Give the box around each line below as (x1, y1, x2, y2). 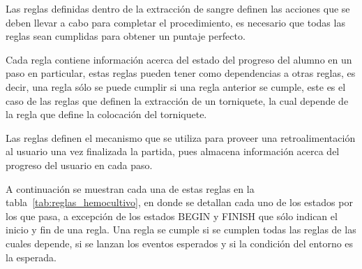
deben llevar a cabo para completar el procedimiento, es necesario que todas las (6, 15, 345, 29)
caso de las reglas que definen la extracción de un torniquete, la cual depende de (6, 93, 349, 108)
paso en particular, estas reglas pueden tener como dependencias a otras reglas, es (6, 66, 356, 80)
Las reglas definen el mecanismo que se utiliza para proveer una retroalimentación (6, 130, 356, 145)
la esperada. (6, 249, 56, 264)
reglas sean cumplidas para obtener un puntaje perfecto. (6, 29, 246, 43)
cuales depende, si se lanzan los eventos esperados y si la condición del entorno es (6, 235, 354, 250)
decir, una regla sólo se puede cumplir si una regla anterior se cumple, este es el (6, 79, 346, 94)
